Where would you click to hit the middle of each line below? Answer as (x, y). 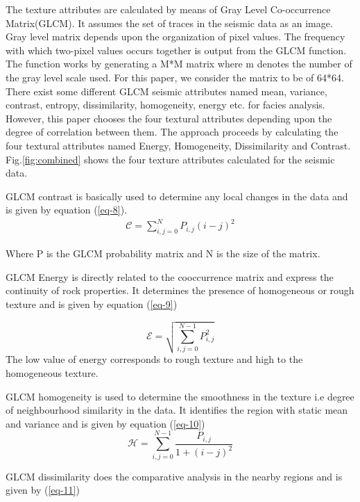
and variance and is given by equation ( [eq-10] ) (105, 423)
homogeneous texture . (52, 373)
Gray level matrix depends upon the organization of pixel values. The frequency (175, 37)
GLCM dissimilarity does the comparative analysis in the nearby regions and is (174, 476)
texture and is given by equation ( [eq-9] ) (92, 304)
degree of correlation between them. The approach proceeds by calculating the (172, 132)
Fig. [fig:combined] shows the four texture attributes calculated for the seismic (170, 159)
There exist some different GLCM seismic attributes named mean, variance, (166, 91)
